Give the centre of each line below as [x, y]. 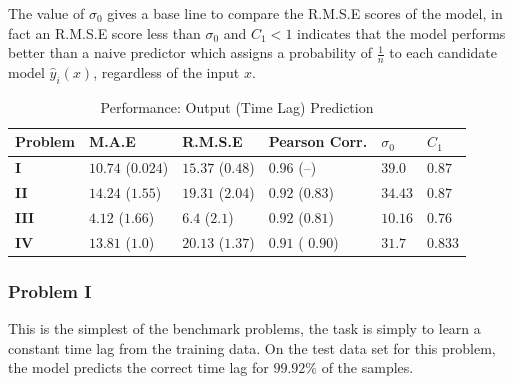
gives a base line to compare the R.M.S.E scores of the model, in [305, 13]
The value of [46, 13]
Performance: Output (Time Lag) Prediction [237, 106]
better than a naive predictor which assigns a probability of [190, 52]
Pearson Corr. [318, 141]
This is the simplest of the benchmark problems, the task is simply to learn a [244, 328]
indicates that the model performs [401, 32]
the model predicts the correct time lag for [138, 367]
